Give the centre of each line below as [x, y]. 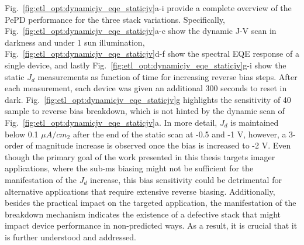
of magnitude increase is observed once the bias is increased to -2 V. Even [158, 145]
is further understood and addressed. [70, 237]
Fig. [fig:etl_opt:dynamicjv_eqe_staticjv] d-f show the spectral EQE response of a [152, 54]
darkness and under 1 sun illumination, [75, 42]
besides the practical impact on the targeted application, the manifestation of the [151, 203]
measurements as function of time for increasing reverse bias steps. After [167, 76]
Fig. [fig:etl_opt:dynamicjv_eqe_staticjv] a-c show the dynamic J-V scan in [141, 31]
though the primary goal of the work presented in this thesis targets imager [140, 156]
